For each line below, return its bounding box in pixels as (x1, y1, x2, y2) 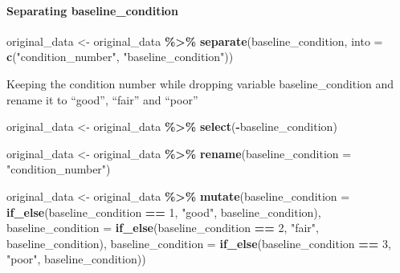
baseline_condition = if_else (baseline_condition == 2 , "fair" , (6, 219, 319, 236)
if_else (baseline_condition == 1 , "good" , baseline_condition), (6, 203, 321, 220)
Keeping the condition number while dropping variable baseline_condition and (6, 75, 394, 92)
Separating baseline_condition (6, 2, 178, 18)
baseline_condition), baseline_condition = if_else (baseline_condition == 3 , (6, 234, 391, 251)
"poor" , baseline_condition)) (6, 251, 146, 267)
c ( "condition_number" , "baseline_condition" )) (6, 48, 234, 65)
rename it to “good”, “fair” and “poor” (6, 91, 198, 108)
